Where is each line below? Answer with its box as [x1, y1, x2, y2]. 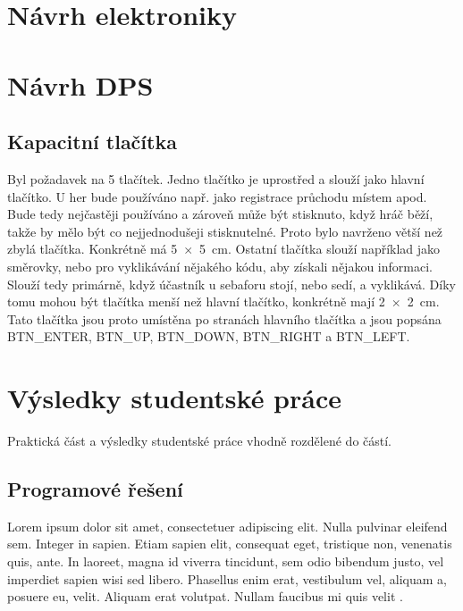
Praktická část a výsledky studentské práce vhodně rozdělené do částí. [7, 431, 392, 450]
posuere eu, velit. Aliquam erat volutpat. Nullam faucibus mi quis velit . [7, 587, 403, 606]
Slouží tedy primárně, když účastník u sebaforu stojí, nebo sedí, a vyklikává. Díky [7, 274, 456, 293]
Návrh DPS [7, 66, 154, 103]
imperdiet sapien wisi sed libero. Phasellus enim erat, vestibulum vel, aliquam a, [7, 569, 447, 588]
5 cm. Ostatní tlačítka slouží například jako [199, 239, 441, 258]
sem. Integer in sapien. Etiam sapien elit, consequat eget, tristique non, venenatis [7, 534, 452, 553]
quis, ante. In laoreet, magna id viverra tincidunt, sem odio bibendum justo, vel [7, 552, 444, 570]
